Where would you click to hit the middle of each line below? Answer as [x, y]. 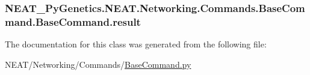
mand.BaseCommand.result [73, 21]
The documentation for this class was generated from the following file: [136, 44]
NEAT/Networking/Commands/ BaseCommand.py [98, 64]
